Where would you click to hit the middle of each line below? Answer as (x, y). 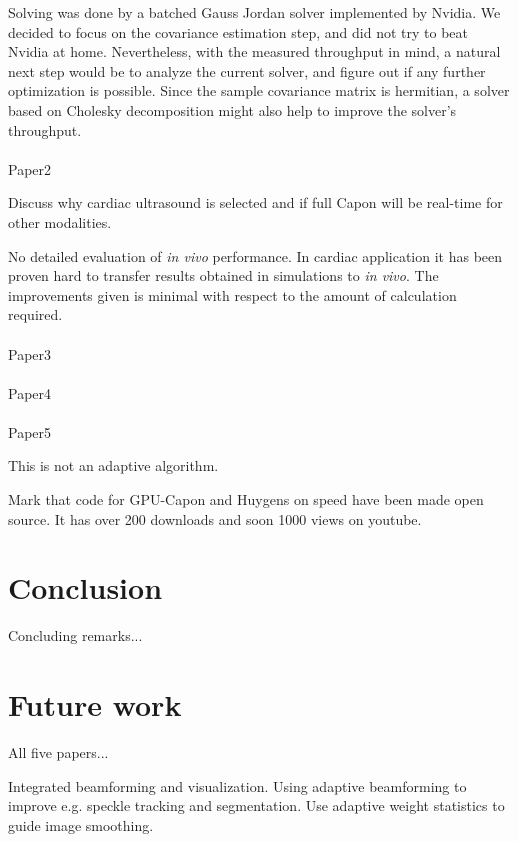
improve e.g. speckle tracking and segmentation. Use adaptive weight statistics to (256, 805)
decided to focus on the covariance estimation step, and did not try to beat (238, 31)
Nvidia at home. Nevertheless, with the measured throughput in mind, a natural (254, 51)
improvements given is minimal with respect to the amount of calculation (232, 294)
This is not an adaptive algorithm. (113, 465)
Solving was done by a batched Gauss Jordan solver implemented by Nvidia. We (254, 12)
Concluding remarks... (75, 635)
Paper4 (30, 392)
